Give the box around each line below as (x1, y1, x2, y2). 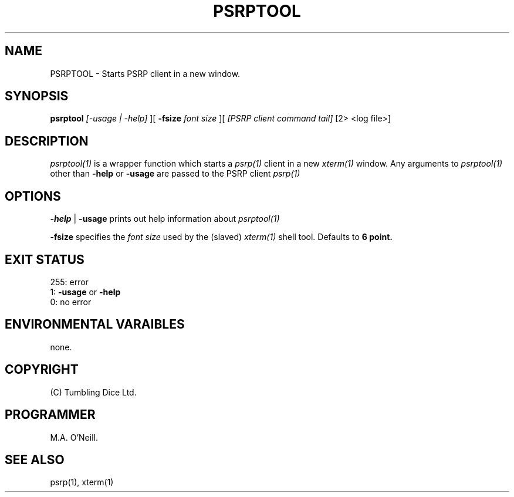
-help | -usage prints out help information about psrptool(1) (50, 214, 280, 224)
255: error (50, 276, 89, 287)
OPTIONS (5, 188, 61, 204)
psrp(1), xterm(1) (50, 477, 114, 488)
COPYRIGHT (5, 362, 79, 377)
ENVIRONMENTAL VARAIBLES (5, 317, 185, 332)
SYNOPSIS (5, 89, 69, 104)
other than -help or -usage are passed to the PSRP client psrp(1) (50, 168, 300, 179)
